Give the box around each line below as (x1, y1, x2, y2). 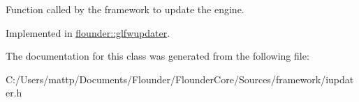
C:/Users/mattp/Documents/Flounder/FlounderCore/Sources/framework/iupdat (6, 71, 354, 86)
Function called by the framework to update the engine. (6, 2, 244, 16)
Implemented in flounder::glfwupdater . (6, 25, 170, 40)
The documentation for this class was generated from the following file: (6, 49, 309, 63)
